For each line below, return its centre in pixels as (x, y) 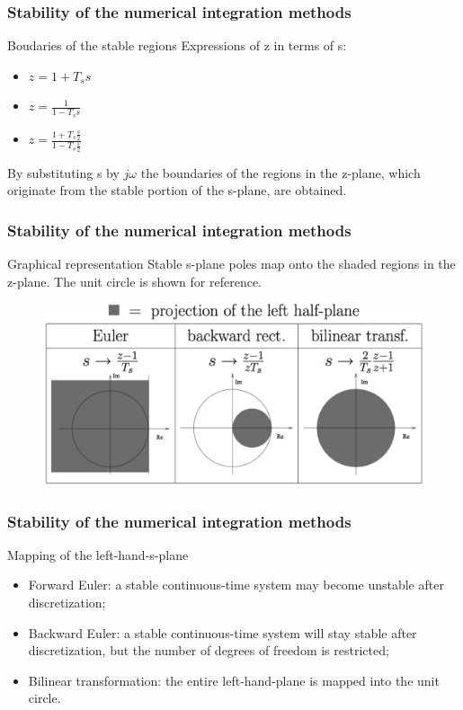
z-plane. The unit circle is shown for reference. (135, 281)
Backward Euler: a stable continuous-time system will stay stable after (223, 632)
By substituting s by (63, 172)
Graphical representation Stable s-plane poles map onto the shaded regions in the (231, 264)
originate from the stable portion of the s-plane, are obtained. (177, 190)
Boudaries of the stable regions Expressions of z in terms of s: (177, 45)
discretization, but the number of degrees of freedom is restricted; (209, 650)
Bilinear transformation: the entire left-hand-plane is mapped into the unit (234, 680)
